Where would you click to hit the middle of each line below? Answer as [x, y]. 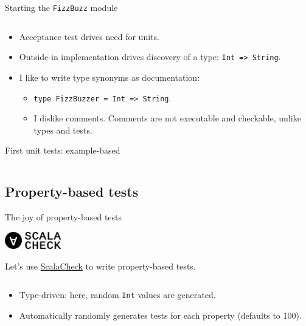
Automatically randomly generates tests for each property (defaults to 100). [160, 315]
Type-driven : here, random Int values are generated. [117, 295]
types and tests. [63, 130]
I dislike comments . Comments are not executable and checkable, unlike [167, 118]
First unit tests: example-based [63, 150]
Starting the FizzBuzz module [61, 7]
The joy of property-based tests [64, 217]
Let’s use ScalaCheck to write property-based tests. [100, 266]
